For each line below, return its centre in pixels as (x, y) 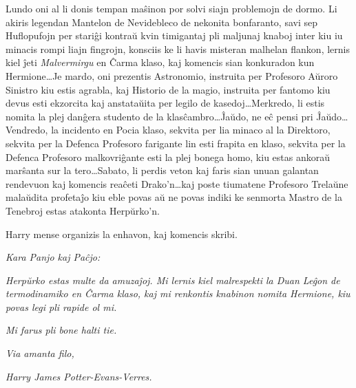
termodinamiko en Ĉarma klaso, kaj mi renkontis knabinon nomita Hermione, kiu (178, 293)
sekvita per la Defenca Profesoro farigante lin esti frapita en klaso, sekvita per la (176, 143)
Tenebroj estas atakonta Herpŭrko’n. (83, 210)
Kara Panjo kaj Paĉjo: (53, 257)
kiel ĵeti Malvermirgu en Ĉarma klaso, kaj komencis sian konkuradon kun (160, 62)
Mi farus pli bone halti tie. (61, 330)
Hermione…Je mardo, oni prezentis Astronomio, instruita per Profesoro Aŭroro (172, 75)
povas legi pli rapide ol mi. (61, 306)
